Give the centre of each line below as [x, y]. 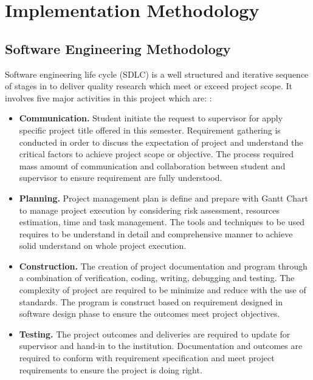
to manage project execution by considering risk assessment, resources [149, 210]
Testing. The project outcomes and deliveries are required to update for [155, 334]
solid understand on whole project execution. [103, 246]
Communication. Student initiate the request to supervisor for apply [151, 118]
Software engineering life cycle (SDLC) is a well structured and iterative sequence [157, 74]
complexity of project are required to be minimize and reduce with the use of [163, 290]
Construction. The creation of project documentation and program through [163, 266]
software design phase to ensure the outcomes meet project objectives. [150, 314]
